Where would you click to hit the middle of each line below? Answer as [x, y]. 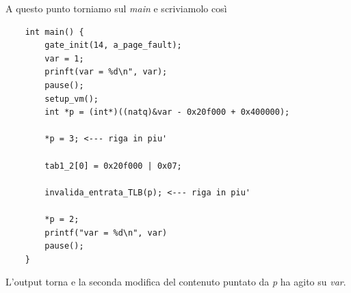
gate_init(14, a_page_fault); [113, 45]
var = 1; [64, 58]
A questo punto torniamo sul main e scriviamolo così [116, 8]
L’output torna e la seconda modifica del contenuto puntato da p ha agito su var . [176, 282]
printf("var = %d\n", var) [106, 233]
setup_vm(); [72, 99]
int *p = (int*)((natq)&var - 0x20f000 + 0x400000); [167, 112]
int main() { [54, 32]
